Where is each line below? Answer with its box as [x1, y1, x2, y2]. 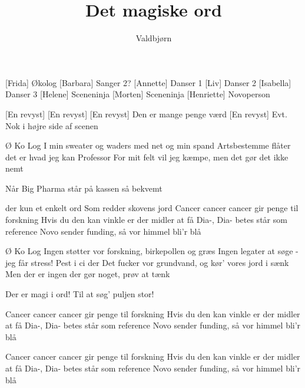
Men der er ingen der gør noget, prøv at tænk [5, 268, 170, 280]
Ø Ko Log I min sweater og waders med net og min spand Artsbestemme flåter [5, 139, 291, 152]
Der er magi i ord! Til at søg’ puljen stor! [5, 288, 154, 300]
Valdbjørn [135, 32, 172, 44]
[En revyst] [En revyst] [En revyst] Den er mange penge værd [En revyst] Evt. [5, 107, 287, 120]
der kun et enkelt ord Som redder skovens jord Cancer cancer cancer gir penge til [5, 202, 299, 214]
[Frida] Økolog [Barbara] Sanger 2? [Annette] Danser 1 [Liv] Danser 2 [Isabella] [5, 76, 291, 88]
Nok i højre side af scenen [5, 119, 98, 131]
